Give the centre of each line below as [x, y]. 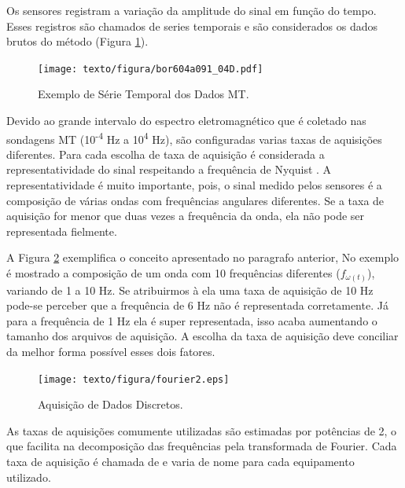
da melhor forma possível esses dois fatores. [111, 351]
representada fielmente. [62, 231]
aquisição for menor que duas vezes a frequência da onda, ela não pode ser [186, 216]
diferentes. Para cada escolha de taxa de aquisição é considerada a [166, 154]
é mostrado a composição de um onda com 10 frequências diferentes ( [173, 273]
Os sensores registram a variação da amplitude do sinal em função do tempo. [191, 10]
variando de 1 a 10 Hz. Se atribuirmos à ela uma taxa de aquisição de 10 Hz [190, 290]
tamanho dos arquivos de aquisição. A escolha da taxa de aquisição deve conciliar [202, 336]
